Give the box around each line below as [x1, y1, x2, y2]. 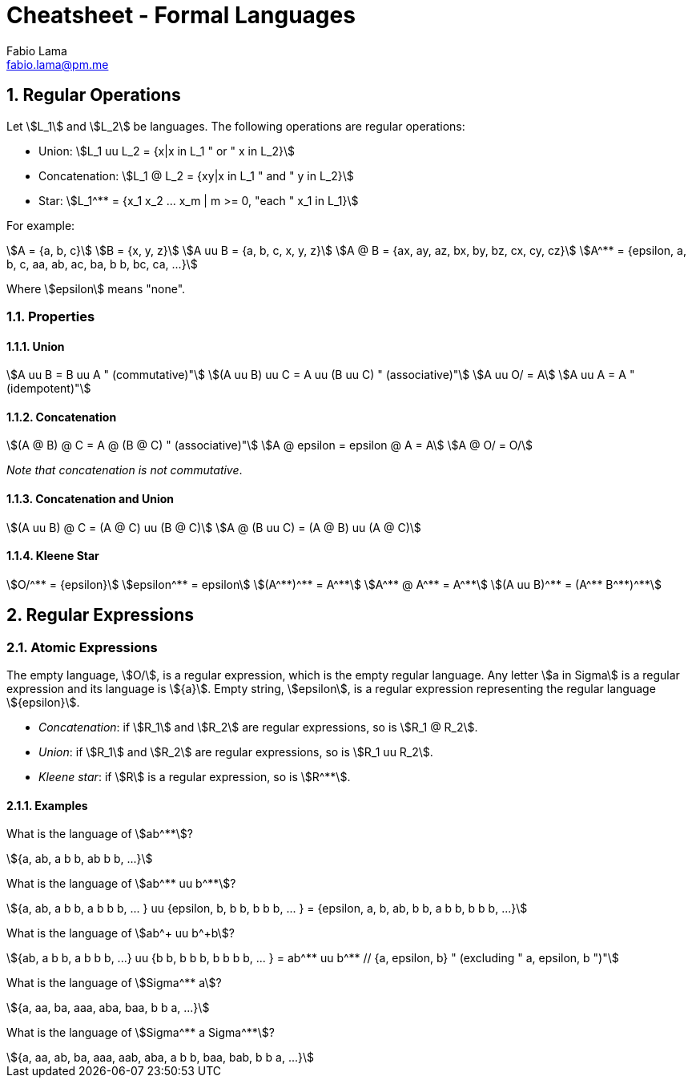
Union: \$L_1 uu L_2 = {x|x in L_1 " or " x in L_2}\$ [38, 143, 296, 158]
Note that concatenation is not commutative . [6, 463, 243, 478]
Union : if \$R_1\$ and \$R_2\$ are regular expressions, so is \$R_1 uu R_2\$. [38, 745, 433, 760]
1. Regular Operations [6, 85, 181, 106]
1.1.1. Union [6, 339, 65, 353]
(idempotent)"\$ [6, 381, 91, 396]
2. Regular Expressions [6, 605, 195, 626]
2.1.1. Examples [6, 798, 88, 812]
